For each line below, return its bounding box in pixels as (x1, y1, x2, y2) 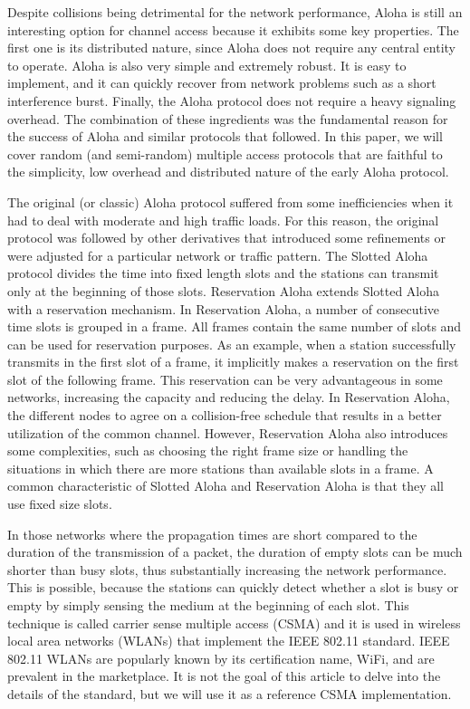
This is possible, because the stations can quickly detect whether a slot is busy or (7, 578, 459, 597)
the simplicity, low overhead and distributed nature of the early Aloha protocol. (7, 162, 449, 181)
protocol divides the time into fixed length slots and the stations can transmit (7, 263, 439, 283)
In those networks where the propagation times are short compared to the (7, 524, 417, 543)
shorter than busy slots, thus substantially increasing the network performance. (7, 560, 447, 579)
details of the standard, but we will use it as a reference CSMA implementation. (7, 684, 452, 703)
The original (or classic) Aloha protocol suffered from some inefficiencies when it (7, 192, 454, 211)
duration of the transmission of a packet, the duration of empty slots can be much (7, 542, 463, 561)
